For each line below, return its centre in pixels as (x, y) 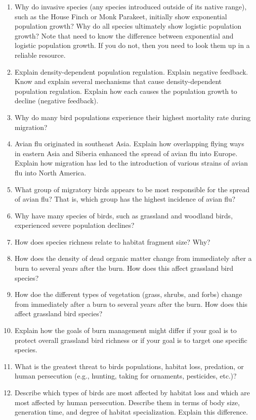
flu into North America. (50, 172)
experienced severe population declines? (74, 225)
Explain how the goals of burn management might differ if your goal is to (126, 330)
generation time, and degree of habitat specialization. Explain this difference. (131, 412)
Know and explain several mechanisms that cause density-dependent (118, 81)
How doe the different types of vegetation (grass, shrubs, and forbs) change (128, 294)
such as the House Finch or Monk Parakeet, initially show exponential (121, 16)
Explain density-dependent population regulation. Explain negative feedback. (131, 71)
